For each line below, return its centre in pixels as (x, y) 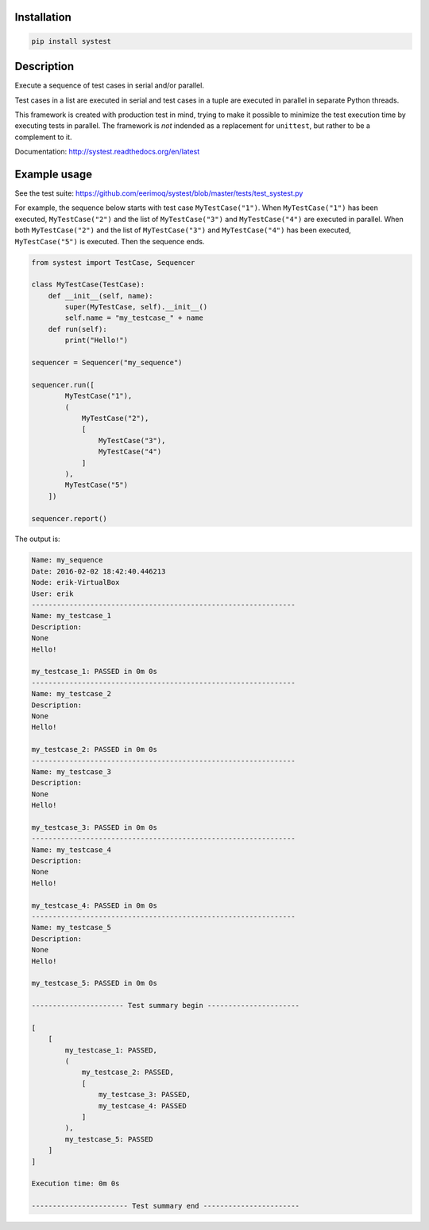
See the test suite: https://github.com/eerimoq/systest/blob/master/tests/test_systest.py (159, 193)
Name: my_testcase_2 (71, 694)
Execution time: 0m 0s (75, 1184)
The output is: (37, 539)
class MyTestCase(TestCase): (88, 285)
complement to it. (43, 137)
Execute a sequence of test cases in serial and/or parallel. (109, 86)
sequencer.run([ (63, 385)
